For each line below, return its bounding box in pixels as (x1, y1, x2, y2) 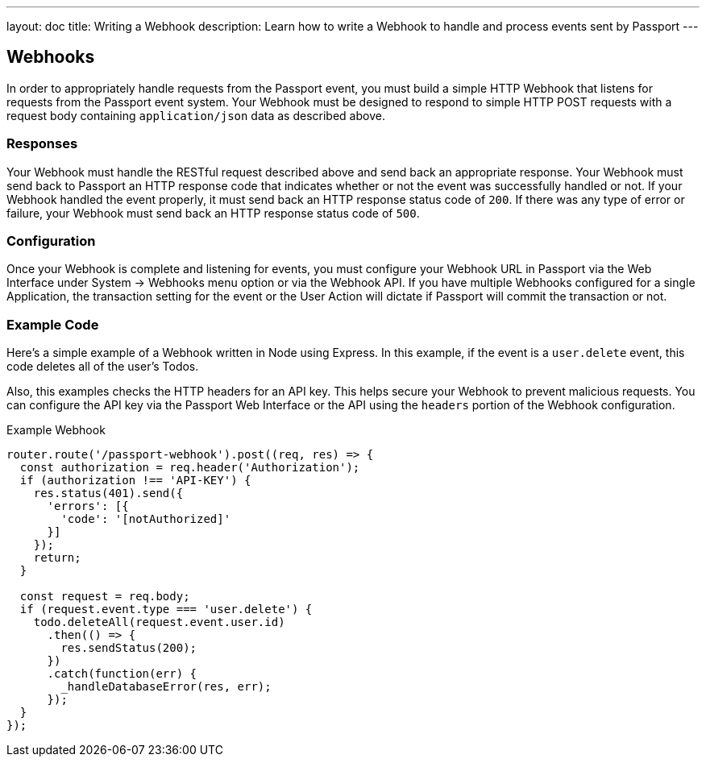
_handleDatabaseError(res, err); (60, 680, 272, 694)
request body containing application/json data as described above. (6, 108, 385, 122)
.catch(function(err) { (47, 667, 197, 681)
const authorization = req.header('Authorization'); (19, 461, 360, 475)
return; (33, 551, 81, 565)
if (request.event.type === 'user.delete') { (19, 603, 313, 616)
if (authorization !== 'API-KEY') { (19, 474, 251, 487)
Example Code (6, 316, 99, 333)
